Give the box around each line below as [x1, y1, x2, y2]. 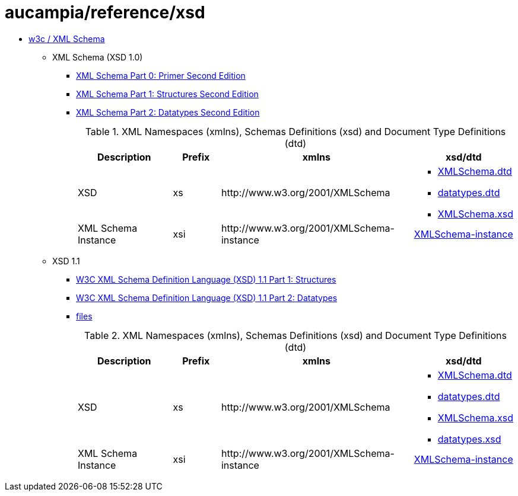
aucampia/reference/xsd [5, 2, 205, 23]
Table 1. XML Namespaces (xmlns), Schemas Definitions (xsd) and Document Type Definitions [85, 125, 506, 137]
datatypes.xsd [437, 433, 501, 445]
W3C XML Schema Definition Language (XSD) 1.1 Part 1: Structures [76, 274, 336, 284]
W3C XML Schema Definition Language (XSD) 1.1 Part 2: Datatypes [76, 292, 338, 303]
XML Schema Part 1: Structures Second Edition [76, 88, 259, 99]
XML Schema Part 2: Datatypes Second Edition [76, 107, 260, 117]
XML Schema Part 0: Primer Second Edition [76, 70, 246, 81]
